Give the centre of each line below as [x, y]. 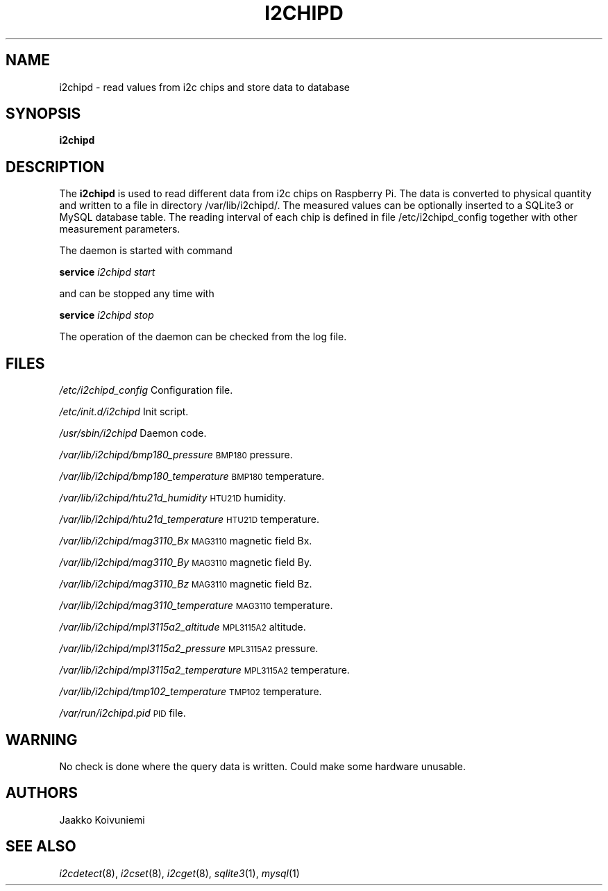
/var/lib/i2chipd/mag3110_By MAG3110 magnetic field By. [186, 563]
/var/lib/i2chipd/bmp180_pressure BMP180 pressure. [176, 455]
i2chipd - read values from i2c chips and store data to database [204, 87]
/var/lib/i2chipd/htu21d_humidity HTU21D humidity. [172, 498]
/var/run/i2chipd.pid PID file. [123, 713]
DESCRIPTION [55, 167]
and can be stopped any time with [137, 294]
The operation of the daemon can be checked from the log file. [203, 337]
